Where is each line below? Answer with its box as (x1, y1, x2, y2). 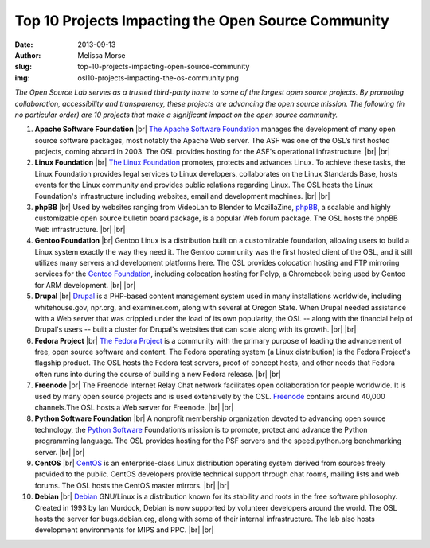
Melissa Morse (77, 50, 127, 60)
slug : (14, 62, 32, 72)
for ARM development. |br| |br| (34, 280, 136, 290)
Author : (14, 50, 41, 60)
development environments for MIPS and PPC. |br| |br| (34, 525, 214, 534)
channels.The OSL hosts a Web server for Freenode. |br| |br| (34, 402, 234, 413)
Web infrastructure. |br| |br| (34, 224, 126, 234)
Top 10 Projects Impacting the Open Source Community (14, 12, 389, 29)
